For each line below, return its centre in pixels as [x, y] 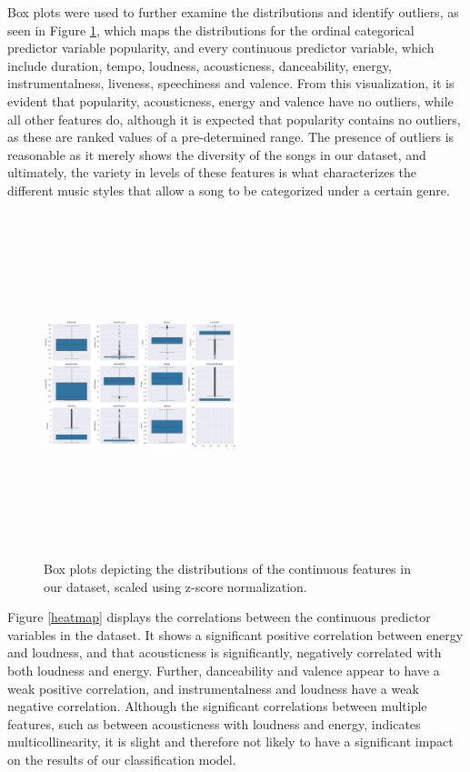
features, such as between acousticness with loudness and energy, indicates [214, 723]
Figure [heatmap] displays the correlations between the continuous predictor [219, 617]
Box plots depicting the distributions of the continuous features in [227, 569]
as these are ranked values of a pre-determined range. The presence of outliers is [231, 137]
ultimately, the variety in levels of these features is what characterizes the [212, 172]
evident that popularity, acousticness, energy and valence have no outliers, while [230, 100]
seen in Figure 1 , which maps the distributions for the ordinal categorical [211, 30]
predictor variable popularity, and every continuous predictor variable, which [221, 48]
